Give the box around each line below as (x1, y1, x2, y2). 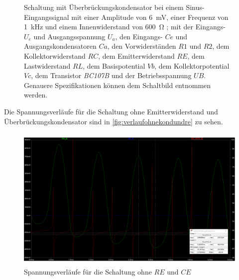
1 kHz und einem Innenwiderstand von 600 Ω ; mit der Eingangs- (24, 21, 226, 32)
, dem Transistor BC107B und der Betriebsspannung (31, 70, 192, 81)
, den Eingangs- (115, 31, 163, 41)
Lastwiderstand (24, 60, 71, 71)
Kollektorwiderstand (24, 50, 86, 61)
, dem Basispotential (83, 60, 145, 71)
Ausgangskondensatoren (24, 41, 97, 51)
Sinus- (186, 2, 205, 12)
